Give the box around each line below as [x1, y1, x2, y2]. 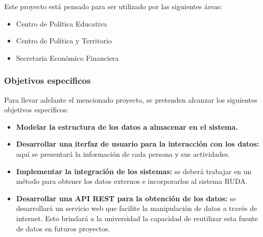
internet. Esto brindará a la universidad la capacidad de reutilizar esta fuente [16, 212, 258, 223]
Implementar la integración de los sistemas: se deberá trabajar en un [16, 165, 252, 176]
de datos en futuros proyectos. [16, 223, 110, 233]
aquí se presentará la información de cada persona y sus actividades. [16, 148, 230, 159]
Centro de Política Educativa [16, 18, 107, 29]
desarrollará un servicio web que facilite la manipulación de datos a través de [16, 203, 257, 214]
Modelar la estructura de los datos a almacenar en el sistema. [16, 121, 238, 132]
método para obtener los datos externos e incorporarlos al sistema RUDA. [16, 176, 248, 186]
